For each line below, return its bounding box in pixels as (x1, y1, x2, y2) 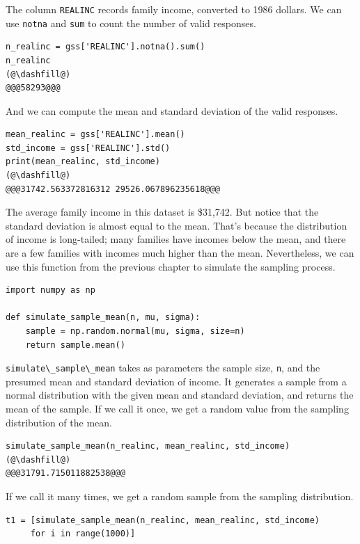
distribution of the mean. (6, 415, 112, 429)
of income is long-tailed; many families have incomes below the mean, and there (6, 232, 346, 246)
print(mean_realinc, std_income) (6, 157, 160, 167)
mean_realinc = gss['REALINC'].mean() (6, 129, 185, 140)
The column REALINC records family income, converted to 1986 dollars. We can (6, 2, 342, 16)
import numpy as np (6, 285, 95, 296)
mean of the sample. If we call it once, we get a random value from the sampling (6, 401, 349, 416)
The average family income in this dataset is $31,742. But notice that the (6, 205, 319, 219)
